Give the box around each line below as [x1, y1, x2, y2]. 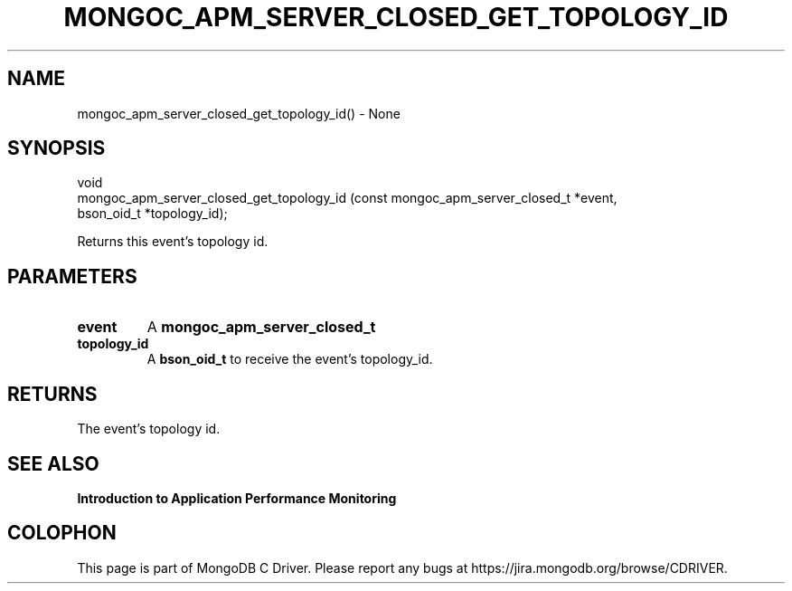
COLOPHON [7, 521, 117, 545]
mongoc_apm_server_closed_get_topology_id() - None [77, 105, 401, 121]
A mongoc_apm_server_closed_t [146, 318, 376, 337]
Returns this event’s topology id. [77, 234, 269, 250]
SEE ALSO [7, 452, 99, 475]
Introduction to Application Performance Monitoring [77, 490, 397, 506]
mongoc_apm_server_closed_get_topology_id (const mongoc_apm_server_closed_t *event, [77, 190, 618, 206]
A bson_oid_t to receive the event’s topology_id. [146, 351, 433, 367]
